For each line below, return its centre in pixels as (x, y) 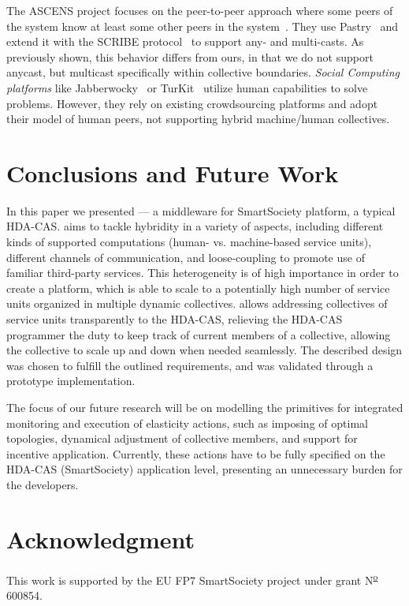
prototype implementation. (71, 381)
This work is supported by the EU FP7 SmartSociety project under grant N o (192, 578)
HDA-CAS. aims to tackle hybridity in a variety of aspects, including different (195, 226)
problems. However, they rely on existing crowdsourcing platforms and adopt (192, 103)
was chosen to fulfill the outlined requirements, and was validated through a (190, 365)
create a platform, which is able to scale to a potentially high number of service (198, 288)
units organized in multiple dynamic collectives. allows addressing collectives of (197, 303)
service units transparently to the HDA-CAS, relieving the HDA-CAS (175, 319)
